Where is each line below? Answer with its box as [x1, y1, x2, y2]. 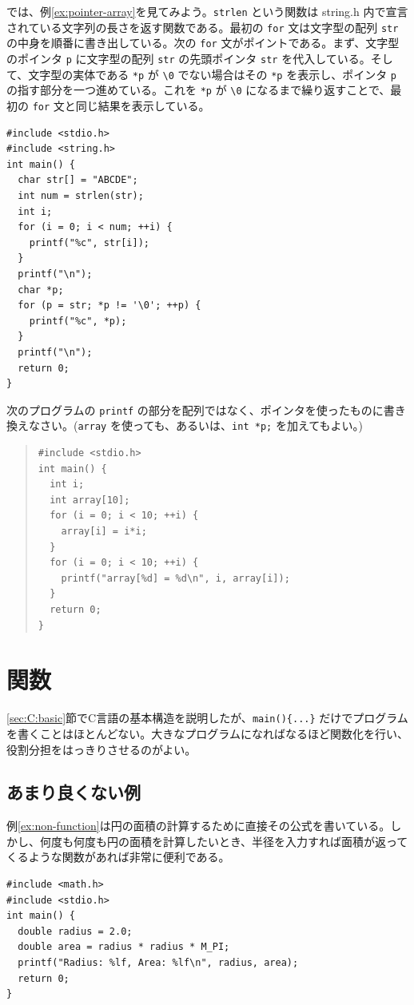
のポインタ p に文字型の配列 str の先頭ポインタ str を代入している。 [6, 50, 371, 66]
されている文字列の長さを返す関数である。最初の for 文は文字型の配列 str [6, 18, 399, 35]
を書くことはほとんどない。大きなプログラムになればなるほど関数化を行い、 [6, 725, 408, 741]
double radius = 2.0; [18, 925, 133, 937]
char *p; [18, 284, 64, 296]
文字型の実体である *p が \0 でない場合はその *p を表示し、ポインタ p [28, 66, 396, 82]
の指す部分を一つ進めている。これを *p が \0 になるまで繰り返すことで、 [6, 81, 391, 98]
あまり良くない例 [6, 780, 141, 804]
